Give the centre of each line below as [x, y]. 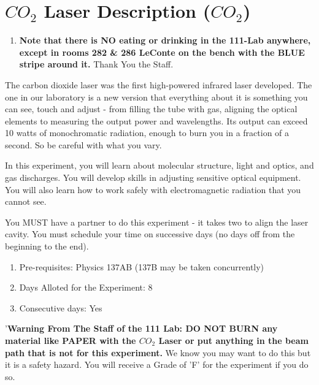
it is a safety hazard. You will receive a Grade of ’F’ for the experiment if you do [157, 364]
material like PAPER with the [71, 340]
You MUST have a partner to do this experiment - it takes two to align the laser [157, 222]
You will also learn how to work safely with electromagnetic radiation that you [153, 189]
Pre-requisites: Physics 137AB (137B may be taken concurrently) [142, 266]
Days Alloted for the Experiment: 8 [86, 287]
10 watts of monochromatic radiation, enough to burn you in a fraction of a [147, 133]
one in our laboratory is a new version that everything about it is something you [156, 97]
